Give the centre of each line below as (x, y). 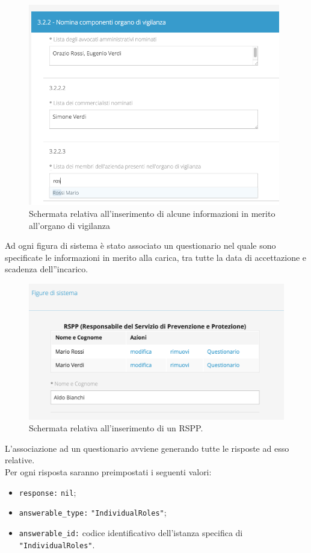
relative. (20, 460)
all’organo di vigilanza (70, 225)
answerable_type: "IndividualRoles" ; (93, 512)
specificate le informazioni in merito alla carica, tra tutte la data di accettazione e (156, 257)
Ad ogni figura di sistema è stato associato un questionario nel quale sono (140, 245)
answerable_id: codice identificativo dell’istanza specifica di (131, 532)
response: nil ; (48, 492)
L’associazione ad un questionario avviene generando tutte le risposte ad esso (147, 448)
